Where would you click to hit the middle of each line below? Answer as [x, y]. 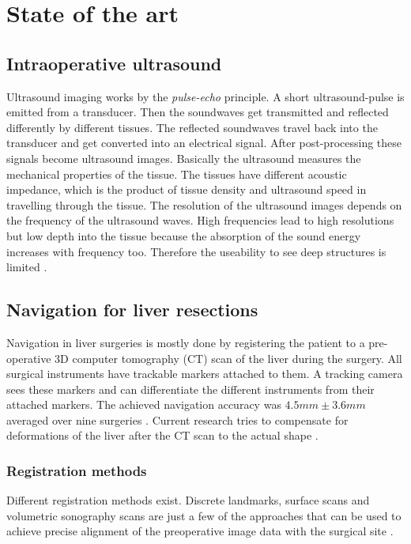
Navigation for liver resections [132, 310]
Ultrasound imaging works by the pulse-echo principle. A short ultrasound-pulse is [205, 96]
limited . [27, 267]
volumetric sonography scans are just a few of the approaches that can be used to [204, 515]
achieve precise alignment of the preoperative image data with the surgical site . [200, 531]
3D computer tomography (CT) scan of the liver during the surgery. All [228, 358]
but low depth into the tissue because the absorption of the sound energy [184, 235]
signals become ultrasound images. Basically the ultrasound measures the [184, 158]
